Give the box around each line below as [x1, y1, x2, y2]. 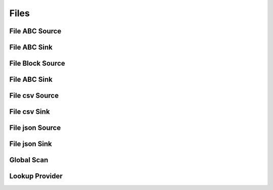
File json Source [9, 124, 61, 132]
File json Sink [9, 139, 53, 149]
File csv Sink [9, 108, 50, 116]
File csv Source [9, 91, 59, 100]
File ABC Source [9, 27, 62, 35]
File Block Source [9, 59, 65, 68]
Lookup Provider [9, 172, 63, 180]
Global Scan [9, 156, 49, 164]
